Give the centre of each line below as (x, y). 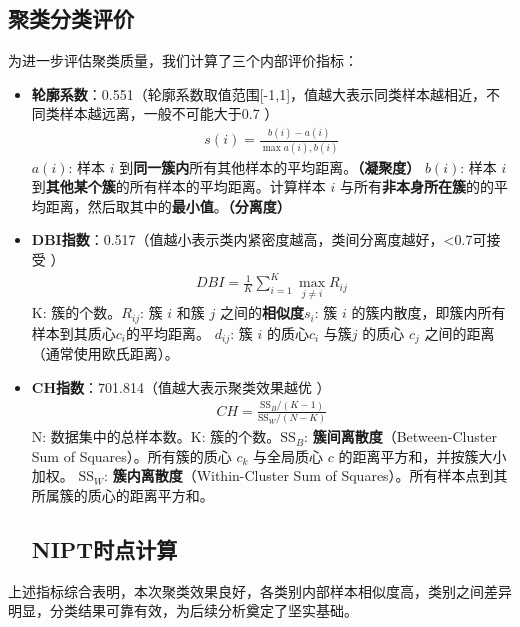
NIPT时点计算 (104, 549)
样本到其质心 (73, 332)
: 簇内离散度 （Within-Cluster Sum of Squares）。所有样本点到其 (306, 475)
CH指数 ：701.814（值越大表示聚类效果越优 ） (181, 386)
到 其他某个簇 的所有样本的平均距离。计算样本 (178, 186)
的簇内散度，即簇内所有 (428, 312)
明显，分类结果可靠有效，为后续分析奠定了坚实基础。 (183, 610)
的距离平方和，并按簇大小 (422, 455)
